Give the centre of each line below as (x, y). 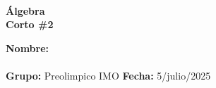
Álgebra (25, 10)
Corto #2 (30, 24)
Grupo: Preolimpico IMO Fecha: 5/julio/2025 (108, 75)
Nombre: (28, 48)
